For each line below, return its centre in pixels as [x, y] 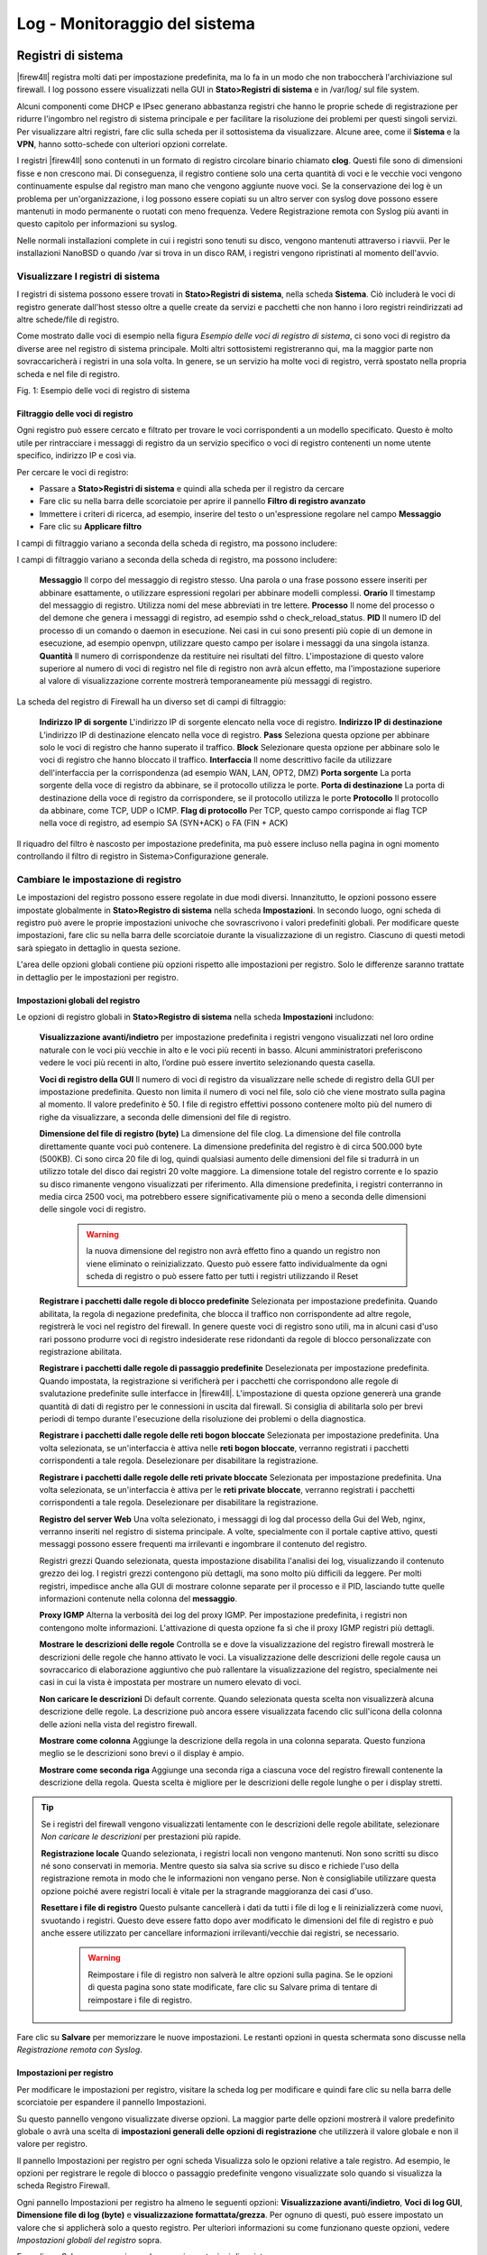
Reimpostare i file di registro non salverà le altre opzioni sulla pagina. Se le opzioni [240, 1974]
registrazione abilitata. [80, 1351]
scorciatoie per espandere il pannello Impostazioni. [111, 2103]
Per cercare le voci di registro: [73, 472]
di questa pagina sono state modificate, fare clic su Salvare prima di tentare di [233, 1987]
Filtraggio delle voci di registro [75, 414]
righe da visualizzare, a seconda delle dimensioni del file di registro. [165, 1117]
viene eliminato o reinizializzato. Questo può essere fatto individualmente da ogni [237, 1264]
